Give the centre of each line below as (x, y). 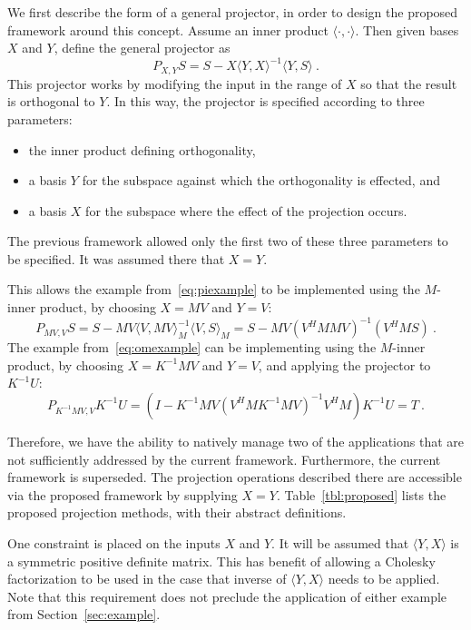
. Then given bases (407, 30)
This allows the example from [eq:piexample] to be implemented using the (214, 289)
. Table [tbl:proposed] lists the (361, 494)
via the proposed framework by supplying (123, 494)
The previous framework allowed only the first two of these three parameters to (228, 241)
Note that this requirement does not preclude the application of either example (227, 596)
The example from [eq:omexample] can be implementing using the (192, 347)
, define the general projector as (142, 48)
